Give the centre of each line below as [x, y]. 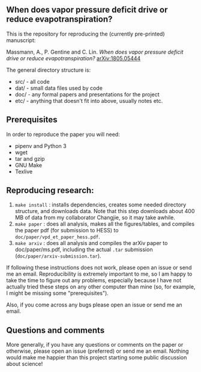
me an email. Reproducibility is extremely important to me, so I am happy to [99, 274]
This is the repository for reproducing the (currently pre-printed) [85, 34]
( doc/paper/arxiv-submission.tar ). [58, 256]
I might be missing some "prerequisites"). [58, 293]
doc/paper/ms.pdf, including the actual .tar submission [84, 250]
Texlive [24, 172]
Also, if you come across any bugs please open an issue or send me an [94, 305]
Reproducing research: [50, 191]
